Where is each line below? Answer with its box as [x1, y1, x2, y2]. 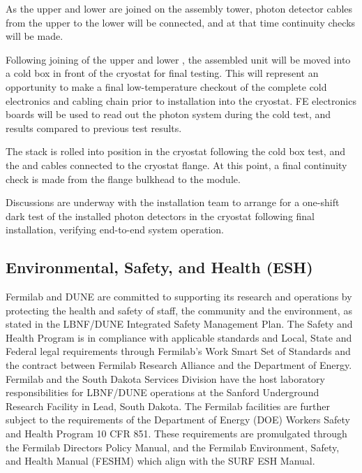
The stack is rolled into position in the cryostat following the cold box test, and [6, 144, 345, 159]
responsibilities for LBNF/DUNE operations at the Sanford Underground [6, 385, 319, 400]
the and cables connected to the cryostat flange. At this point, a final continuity [6, 157, 347, 172]
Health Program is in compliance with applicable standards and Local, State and [6, 330, 352, 344]
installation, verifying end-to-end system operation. [6, 222, 225, 237]
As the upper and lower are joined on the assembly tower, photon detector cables [6, 1, 353, 15]
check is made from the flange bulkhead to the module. [6, 171, 241, 186]
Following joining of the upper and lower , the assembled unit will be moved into [6, 52, 351, 66]
